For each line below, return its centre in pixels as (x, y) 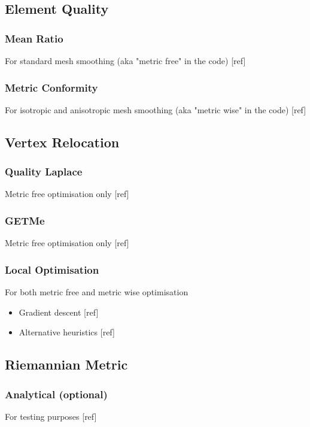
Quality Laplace (44, 172)
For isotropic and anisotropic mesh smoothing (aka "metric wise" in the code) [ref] (156, 109)
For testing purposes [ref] (51, 416)
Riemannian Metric (66, 364)
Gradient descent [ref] (59, 312)
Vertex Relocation (62, 142)
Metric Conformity (51, 87)
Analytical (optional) (56, 394)
